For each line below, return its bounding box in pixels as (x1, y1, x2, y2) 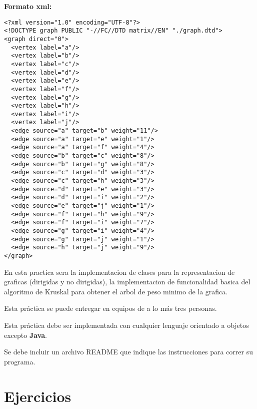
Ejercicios (4, 385, 71, 406)
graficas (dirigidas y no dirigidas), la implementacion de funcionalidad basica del (4, 276, 250, 287)
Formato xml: (4, 1, 52, 11)
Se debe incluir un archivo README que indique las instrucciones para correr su (4, 346, 253, 357)
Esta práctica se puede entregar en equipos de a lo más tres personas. (4, 303, 217, 313)
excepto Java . (4, 329, 47, 340)
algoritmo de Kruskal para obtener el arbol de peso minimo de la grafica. (4, 286, 228, 296)
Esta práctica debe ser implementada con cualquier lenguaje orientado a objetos (4, 320, 249, 330)
